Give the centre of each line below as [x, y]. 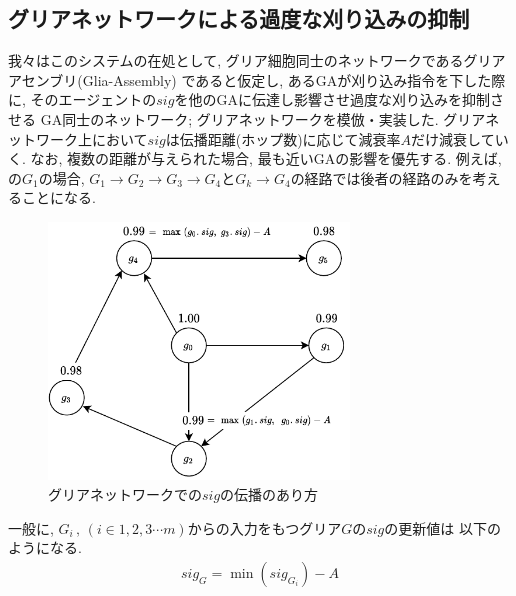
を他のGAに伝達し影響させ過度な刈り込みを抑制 [332, 99]
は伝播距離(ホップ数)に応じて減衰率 [283, 138]
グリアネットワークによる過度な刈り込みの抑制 [239, 18]
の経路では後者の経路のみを [381, 177]
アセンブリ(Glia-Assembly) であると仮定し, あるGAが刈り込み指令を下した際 [257, 79]
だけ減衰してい [460, 138]
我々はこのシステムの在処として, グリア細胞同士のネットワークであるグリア [257, 60]
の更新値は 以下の [442, 527]
